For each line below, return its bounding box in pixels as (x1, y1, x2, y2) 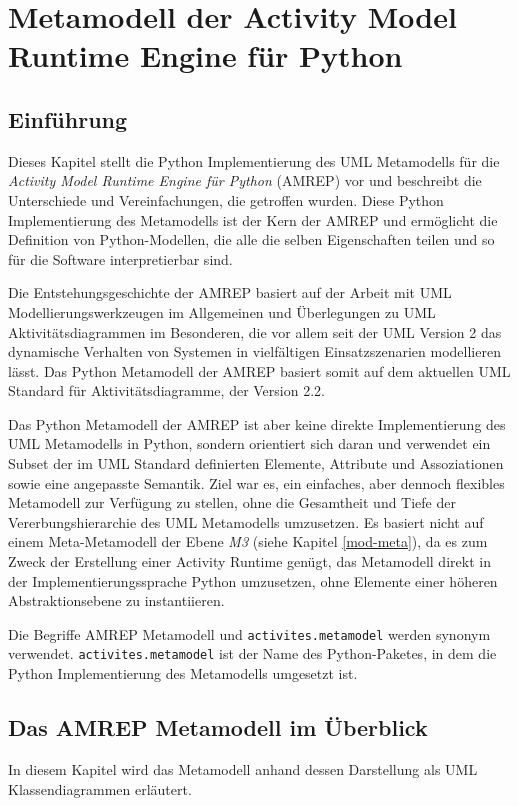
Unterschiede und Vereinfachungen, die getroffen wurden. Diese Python (8, 189, 444, 210)
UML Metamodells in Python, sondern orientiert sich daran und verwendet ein (8, 433, 491, 454)
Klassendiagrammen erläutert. (8, 778, 192, 799)
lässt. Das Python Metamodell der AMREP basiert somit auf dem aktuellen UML (8, 360, 511, 381)
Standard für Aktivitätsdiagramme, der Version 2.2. (8, 380, 325, 401)
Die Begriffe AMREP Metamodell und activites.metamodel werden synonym (8, 623, 491, 644)
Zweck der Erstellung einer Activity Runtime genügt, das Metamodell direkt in (8, 551, 491, 572)
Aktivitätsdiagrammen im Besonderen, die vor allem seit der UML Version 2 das (8, 321, 502, 342)
